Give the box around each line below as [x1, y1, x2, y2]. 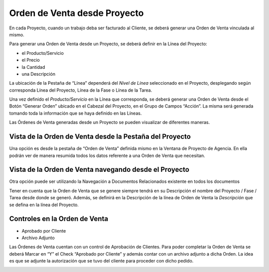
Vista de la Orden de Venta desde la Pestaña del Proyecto [9, 133, 191, 141]
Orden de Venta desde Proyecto [9, 7, 144, 18]
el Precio [21, 57, 40, 63]
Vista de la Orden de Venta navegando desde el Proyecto [9, 165, 189, 174]
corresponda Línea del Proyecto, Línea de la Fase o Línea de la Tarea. [9, 87, 152, 93]
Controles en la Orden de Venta [9, 215, 109, 223]
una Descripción [21, 71, 56, 77]
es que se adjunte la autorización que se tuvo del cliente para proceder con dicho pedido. [9, 258, 194, 264]
